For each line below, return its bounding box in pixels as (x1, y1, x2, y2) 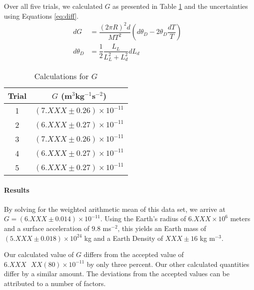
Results (4, 184, 29, 195)
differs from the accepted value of (83, 249, 184, 260)
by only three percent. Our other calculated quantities (87, 259, 250, 269)
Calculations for (34, 70, 89, 82)
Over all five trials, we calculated (4, 1, 103, 11)
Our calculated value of (4, 249, 74, 260)
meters (230, 213, 251, 224)
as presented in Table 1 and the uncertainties (112, 1, 248, 11)
